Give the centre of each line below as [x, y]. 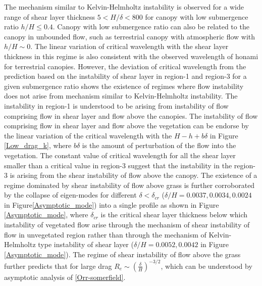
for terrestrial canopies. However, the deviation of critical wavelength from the [125, 66]
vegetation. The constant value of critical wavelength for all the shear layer [120, 155]
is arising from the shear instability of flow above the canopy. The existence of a [134, 175]
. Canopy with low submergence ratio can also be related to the [151, 27]
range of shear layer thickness [49, 16]
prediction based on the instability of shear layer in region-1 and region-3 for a [125, 76]
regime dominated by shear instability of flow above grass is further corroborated [129, 185]
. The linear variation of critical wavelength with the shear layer [129, 46]
